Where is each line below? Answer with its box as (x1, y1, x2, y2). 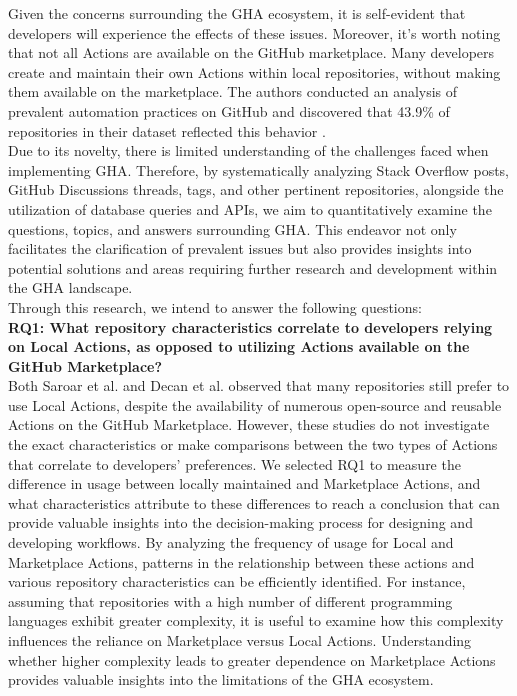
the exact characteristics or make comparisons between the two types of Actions (8, 434, 498, 455)
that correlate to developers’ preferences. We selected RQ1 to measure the (8, 453, 461, 474)
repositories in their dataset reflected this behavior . (8, 120, 326, 141)
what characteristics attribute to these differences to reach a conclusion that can (8, 492, 500, 513)
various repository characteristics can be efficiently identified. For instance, (8, 571, 466, 592)
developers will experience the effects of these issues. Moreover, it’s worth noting (8, 22, 501, 43)
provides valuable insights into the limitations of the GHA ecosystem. (8, 669, 434, 690)
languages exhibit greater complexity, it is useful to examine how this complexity (8, 610, 504, 631)
